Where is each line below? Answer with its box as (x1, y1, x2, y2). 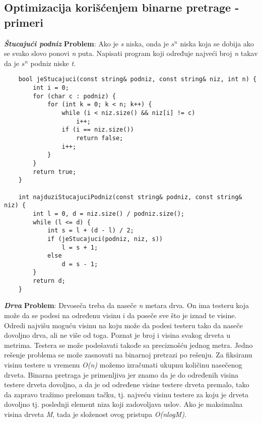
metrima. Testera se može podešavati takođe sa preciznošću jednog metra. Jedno (4, 339, 253, 350)
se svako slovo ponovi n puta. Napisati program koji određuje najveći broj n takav (4, 48, 258, 58)
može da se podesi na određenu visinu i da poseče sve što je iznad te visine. (4, 310, 237, 321)
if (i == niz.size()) (61, 126, 134, 134)
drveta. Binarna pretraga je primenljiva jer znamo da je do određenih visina (4, 369, 238, 380)
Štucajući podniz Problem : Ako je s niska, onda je (4, 38, 169, 48)
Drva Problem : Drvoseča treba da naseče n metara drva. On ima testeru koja (4, 300, 249, 311)
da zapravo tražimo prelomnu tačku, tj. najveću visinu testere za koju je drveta (4, 389, 248, 399)
